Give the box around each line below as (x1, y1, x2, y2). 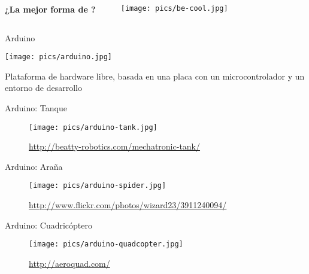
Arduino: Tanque (5, 102, 67, 114)
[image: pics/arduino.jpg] (5, 53, 112, 62)
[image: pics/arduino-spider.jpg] (29, 181, 166, 190)
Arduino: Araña (5, 160, 63, 172)
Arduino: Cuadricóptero (5, 218, 92, 231)
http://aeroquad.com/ (29, 257, 110, 269)
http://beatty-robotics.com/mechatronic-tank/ (29, 140, 201, 153)
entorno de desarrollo (5, 81, 82, 94)
